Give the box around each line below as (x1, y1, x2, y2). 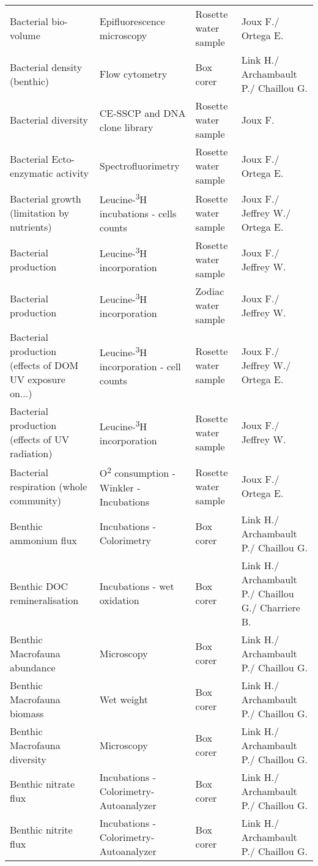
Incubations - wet (99, 579, 174, 594)
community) (10, 493, 62, 507)
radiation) (10, 446, 53, 461)
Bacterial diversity (10, 113, 88, 127)
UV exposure (10, 372, 65, 387)
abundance (10, 660, 56, 674)
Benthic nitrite (10, 823, 73, 837)
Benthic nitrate (10, 777, 75, 791)
